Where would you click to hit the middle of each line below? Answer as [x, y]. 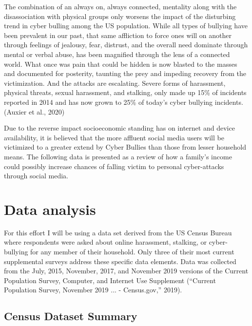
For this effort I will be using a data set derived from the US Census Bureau [118, 232]
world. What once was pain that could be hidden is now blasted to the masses [121, 64]
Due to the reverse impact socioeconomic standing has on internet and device [119, 128]
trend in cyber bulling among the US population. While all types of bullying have [126, 26]
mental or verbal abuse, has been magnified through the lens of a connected [117, 54]
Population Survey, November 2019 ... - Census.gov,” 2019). [93, 290]
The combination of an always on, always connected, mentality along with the [120, 6]
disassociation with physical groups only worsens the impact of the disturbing [120, 16]
